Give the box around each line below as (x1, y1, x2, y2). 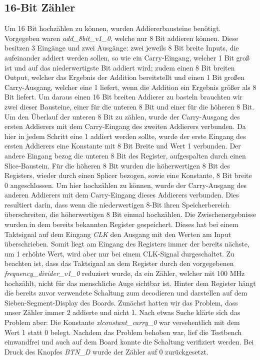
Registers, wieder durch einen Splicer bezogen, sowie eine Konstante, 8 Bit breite (4, 170, 252, 180)
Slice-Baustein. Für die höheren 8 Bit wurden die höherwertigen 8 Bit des (4, 160, 230, 170)
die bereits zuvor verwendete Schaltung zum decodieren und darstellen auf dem (4, 287, 247, 298)
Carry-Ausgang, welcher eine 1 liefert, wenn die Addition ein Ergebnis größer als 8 (4, 81, 256, 92)
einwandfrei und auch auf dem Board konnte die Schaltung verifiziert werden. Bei (4, 336, 254, 347)
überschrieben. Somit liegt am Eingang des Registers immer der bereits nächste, (4, 238, 249, 249)
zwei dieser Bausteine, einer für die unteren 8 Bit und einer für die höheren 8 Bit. (4, 101, 254, 111)
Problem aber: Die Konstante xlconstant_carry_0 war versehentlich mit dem (4, 317, 240, 327)
